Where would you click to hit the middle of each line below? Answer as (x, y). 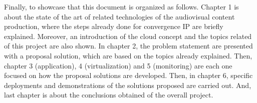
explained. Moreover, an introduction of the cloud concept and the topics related (128, 36)
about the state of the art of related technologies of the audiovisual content (119, 16)
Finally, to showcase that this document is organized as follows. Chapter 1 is (121, 6)
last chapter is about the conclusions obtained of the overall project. (109, 95)
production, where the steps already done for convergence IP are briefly (114, 26)
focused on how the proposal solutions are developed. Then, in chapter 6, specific (128, 75)
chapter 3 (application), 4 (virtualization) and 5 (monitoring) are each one (118, 65)
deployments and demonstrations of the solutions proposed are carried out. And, (128, 85)
